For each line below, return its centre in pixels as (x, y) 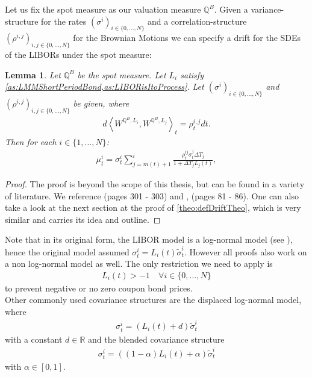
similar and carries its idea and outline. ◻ (83, 219)
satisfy (192, 74)
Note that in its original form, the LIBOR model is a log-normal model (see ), (149, 239)
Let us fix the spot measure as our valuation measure (103, 9)
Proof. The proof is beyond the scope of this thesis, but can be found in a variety (155, 183)
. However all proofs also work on (245, 251)
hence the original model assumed (67, 251)
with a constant (34, 339)
